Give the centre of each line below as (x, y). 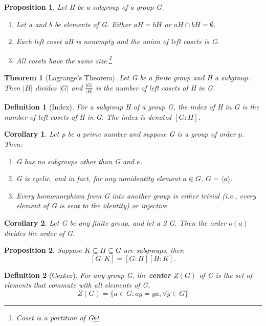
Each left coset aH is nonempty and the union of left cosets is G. (118, 41)
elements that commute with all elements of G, (77, 285)
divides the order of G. (40, 233)
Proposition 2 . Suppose (43, 250)
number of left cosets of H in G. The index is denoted (88, 116)
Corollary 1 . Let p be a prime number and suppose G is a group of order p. (124, 134)
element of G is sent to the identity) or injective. (93, 205)
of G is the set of (226, 275)
